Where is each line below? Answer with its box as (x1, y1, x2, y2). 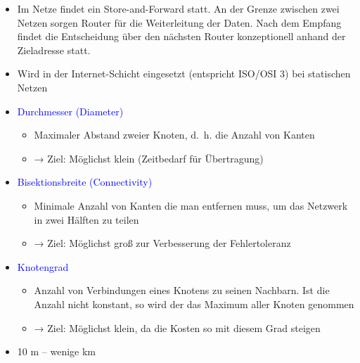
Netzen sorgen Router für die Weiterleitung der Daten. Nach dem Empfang (17, 15, 342, 30)
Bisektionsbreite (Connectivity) (17, 174, 153, 189)
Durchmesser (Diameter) (17, 103, 124, 118)
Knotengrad (17, 259, 69, 274)
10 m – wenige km (17, 344, 96, 359)
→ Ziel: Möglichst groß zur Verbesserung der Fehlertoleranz (34, 236, 291, 250)
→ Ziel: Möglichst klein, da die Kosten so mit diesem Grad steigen (34, 320, 321, 335)
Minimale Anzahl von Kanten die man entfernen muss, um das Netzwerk (34, 198, 348, 212)
